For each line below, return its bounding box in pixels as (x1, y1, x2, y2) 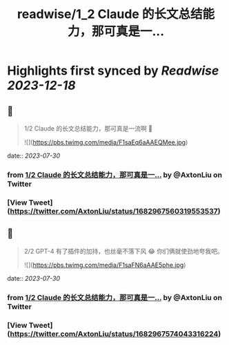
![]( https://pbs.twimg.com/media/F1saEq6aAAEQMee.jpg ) (23, 138, 188, 146)
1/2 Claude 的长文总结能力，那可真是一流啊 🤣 (23, 124, 153, 132)
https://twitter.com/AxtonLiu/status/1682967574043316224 (10, 329, 219, 339)
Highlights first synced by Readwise (7, 63, 219, 79)
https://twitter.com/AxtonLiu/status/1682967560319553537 (10, 206, 219, 216)
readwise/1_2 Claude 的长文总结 (17, 6, 203, 22)
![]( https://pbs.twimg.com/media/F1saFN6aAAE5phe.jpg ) (23, 261, 186, 269)
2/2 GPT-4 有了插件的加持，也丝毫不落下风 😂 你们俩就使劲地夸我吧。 (23, 247, 223, 255)
